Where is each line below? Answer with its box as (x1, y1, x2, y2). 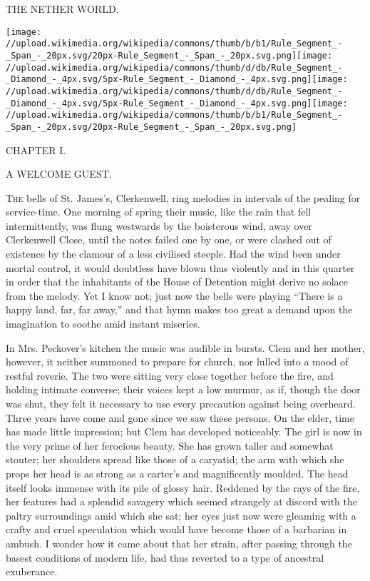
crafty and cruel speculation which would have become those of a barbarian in (6, 522, 347, 537)
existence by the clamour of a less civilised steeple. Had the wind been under (6, 246, 341, 261)
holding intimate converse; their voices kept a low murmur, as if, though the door (6, 382, 361, 397)
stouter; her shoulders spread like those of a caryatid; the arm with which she (6, 452, 344, 467)
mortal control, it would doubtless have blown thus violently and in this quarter (6, 260, 355, 275)
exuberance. (6, 564, 58, 579)
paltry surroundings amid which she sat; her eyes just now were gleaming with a (6, 507, 356, 522)
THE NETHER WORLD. (6, 1, 119, 16)
